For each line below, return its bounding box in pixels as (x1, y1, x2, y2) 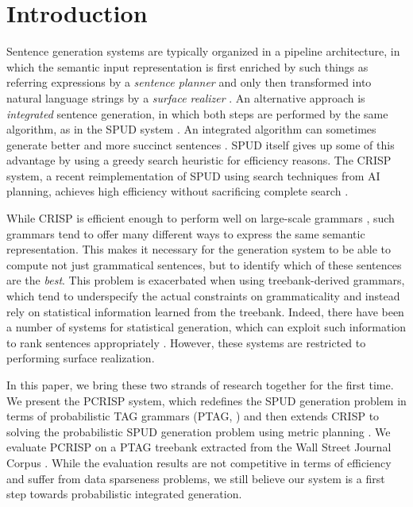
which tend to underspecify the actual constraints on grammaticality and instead (6, 288, 400, 304)
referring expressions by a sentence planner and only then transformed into (6, 74, 372, 91)
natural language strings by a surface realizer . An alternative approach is (6, 89, 365, 106)
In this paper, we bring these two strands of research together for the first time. (6, 377, 394, 393)
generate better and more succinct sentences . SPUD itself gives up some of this (6, 136, 395, 153)
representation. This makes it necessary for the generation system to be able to (6, 241, 392, 257)
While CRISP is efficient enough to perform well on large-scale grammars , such (6, 210, 395, 226)
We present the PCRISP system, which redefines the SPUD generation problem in (6, 392, 407, 408)
